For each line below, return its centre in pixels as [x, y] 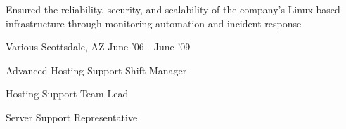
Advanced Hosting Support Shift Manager [96, 70]
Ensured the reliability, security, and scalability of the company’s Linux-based [173, 9]
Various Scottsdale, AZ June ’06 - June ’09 [98, 47]
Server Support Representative [72, 117]
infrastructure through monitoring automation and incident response [154, 23]
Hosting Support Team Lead [67, 94]
